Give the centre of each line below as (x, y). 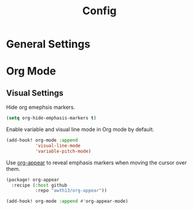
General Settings (48, 44)
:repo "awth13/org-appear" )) (71, 190)
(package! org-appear (33, 180)
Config (99, 11)
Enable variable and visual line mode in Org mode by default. (80, 130)
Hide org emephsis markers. (41, 107)
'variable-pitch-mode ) (63, 151)
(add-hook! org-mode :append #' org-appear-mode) (67, 201)
